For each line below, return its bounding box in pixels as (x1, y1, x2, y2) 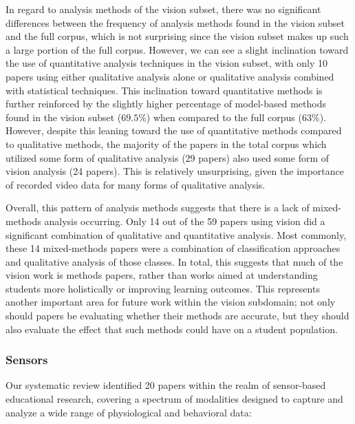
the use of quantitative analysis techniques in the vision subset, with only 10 (6, 56, 327, 70)
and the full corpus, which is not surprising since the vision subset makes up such (6, 29, 349, 43)
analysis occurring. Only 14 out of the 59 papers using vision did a (44, 213, 325, 228)
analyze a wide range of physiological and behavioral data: (6, 405, 252, 419)
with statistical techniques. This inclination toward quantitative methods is (6, 83, 323, 97)
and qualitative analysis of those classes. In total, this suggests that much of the (6, 254, 343, 268)
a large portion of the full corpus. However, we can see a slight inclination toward (6, 42, 349, 56)
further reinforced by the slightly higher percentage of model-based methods (6, 96, 326, 111)
